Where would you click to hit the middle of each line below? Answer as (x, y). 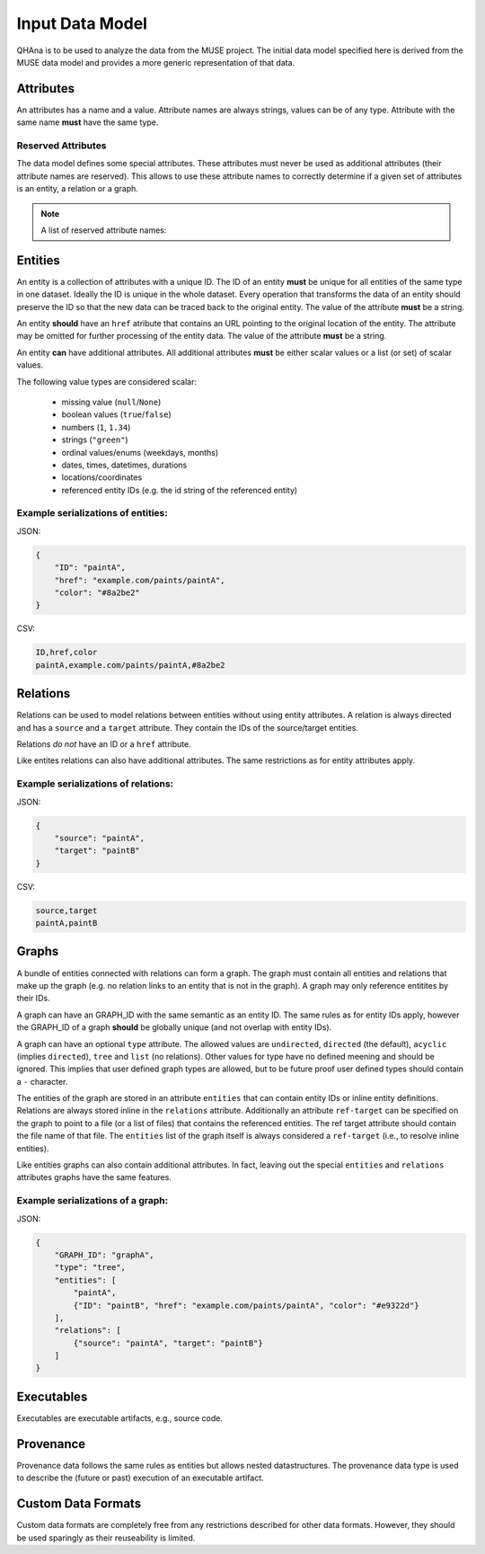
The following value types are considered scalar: (107, 381)
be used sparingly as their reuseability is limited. (106, 1538)
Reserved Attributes (62, 146)
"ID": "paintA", (90, 568)
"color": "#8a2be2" (97, 593)
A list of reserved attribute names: (104, 230)
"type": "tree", (90, 1268)
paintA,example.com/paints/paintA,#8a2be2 (130, 665)
